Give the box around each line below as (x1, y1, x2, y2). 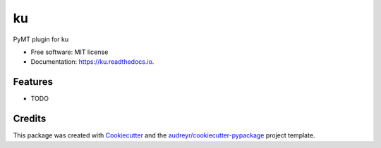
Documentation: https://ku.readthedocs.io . (30, 58, 155, 66)
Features (13, 76, 53, 88)
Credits (13, 113, 47, 125)
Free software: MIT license (30, 48, 109, 56)
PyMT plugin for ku (13, 35, 69, 43)
